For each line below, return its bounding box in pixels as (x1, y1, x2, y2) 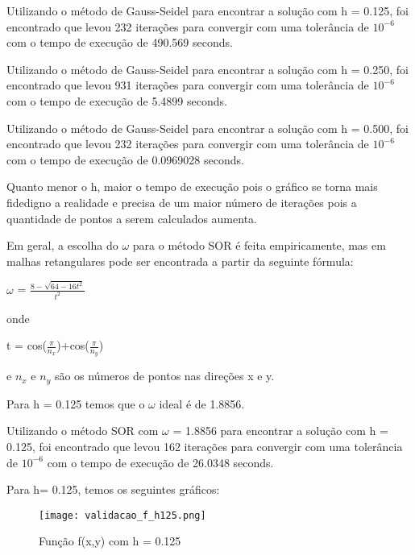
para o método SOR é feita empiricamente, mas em (132, 237, 386, 254)
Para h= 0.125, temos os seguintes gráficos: (6, 481, 220, 498)
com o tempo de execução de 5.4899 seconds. (6, 92, 227, 109)
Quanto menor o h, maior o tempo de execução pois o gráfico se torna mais (6, 178, 378, 195)
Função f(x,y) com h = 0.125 (39, 532, 181, 549)
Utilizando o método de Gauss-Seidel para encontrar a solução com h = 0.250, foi (6, 60, 409, 77)
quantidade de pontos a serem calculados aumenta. (6, 209, 257, 226)
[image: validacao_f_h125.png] (39, 509, 206, 521)
